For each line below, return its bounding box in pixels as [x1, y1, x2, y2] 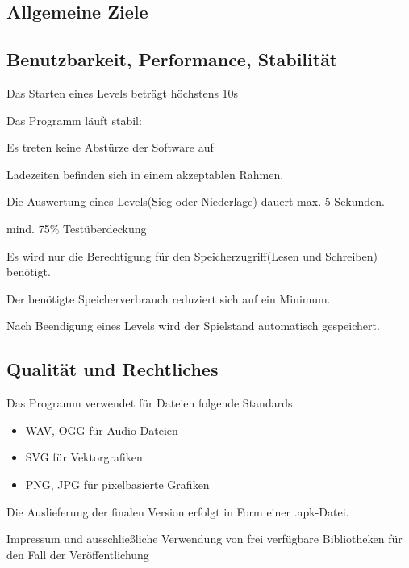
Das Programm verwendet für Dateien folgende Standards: [6, 395, 296, 411]
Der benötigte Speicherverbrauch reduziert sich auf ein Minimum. [6, 290, 331, 307]
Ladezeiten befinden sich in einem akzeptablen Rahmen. [6, 165, 284, 182]
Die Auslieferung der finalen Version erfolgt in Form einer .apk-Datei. [6, 503, 349, 520]
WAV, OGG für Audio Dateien [25, 421, 178, 438]
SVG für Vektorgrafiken [25, 449, 143, 466]
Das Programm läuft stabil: [6, 111, 142, 128]
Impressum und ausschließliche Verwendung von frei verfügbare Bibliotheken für [6, 530, 403, 547]
